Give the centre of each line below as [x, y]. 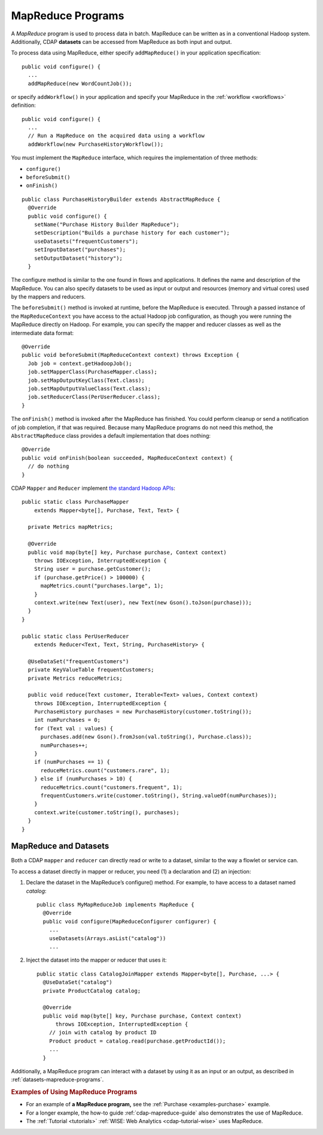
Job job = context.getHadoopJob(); [80, 363]
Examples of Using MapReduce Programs [74, 1092]
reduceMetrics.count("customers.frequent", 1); [111, 787]
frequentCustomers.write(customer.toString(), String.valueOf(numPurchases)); [159, 795]
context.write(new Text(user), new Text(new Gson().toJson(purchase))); [143, 602]
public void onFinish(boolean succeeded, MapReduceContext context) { [127, 458]
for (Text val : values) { [74, 728]
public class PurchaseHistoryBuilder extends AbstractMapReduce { [121, 199]
